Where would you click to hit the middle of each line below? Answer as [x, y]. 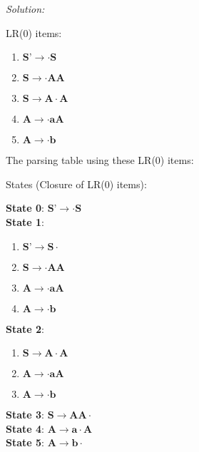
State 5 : [25, 442]
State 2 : [25, 328]
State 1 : [25, 221]
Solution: [25, 9]
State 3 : [25, 415]
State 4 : [25, 428]
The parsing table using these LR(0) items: [100, 160]
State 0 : [25, 208]
